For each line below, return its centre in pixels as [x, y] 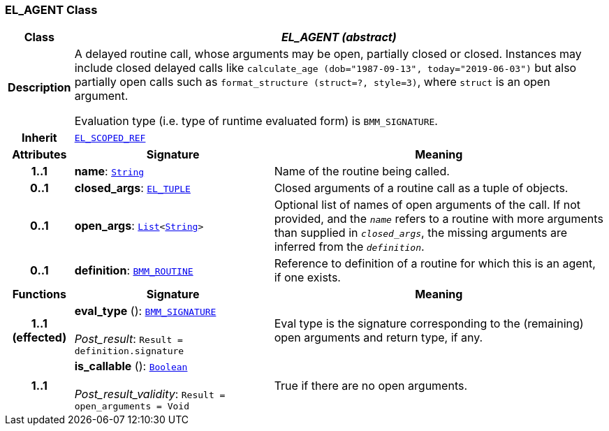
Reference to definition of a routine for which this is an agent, [435, 264]
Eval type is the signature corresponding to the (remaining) [429, 323]
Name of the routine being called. [362, 171]
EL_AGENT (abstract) [339, 37]
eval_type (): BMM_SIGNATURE [145, 311]
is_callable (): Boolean [131, 366]
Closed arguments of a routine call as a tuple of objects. [421, 188]
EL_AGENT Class [51, 10]
